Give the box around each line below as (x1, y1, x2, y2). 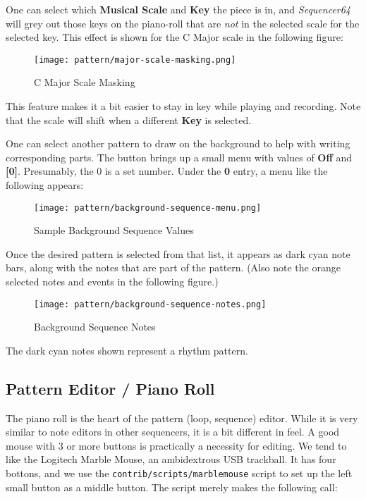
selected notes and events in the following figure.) (6, 274, 219, 289)
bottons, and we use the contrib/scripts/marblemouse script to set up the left (6, 466, 353, 481)
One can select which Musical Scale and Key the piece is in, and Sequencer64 (6, 2, 351, 16)
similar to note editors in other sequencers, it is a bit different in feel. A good (6, 424, 340, 439)
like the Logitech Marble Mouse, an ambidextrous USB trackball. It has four (6, 452, 336, 467)
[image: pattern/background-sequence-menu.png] (34, 202, 262, 213)
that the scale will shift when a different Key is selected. (6, 112, 252, 127)
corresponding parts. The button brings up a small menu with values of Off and (6, 149, 353, 164)
